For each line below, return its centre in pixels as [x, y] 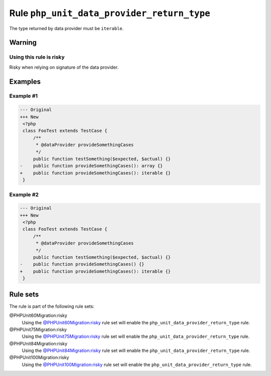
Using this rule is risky [37, 57]
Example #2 [24, 195]
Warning [23, 43]
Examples [25, 81]
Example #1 [23, 96]
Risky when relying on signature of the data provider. [64, 67]
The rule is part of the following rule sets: [52, 306]
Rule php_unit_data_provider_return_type [110, 13]
